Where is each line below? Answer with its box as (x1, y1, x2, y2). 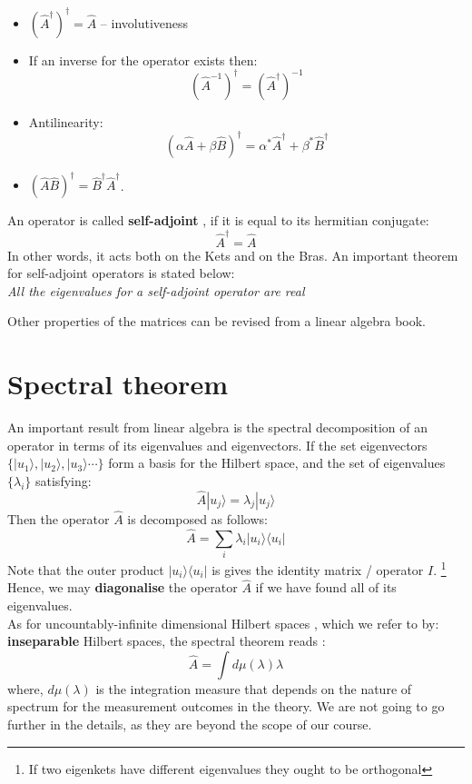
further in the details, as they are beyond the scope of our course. (7, 714, 372, 733)
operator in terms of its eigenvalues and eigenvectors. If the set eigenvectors (7, 435, 428, 454)
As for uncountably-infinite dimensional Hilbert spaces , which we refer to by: (7, 613, 439, 632)
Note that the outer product (7, 560, 164, 579)
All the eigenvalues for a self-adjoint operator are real (7, 281, 305, 300)
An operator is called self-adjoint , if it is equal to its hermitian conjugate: (7, 211, 429, 230)
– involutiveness (100, 13, 189, 32)
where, (7, 679, 44, 698)
